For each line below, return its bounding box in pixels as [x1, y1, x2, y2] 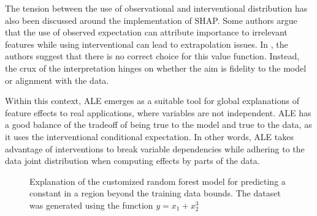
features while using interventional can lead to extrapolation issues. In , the [5, 37, 288, 50]
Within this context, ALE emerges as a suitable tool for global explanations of [5, 94, 299, 107]
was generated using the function [29, 198, 153, 211]
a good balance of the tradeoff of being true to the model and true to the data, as [5, 118, 312, 131]
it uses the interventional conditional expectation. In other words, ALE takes [5, 130, 294, 143]
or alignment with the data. [5, 73, 109, 86]
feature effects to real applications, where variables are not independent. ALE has [5, 106, 311, 119]
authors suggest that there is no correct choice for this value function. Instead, [5, 50, 300, 62]
